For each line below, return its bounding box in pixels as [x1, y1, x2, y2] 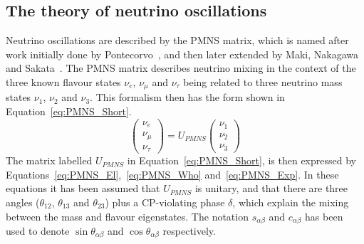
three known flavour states [6, 74, 121, 89]
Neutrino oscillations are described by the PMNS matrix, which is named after [6, 33, 349, 48]
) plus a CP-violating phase [105, 194, 225, 209]
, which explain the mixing [232, 194, 349, 209]
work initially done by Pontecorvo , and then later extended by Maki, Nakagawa [6, 46, 359, 61]
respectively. [162, 223, 216, 238]
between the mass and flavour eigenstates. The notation [6, 208, 249, 223]
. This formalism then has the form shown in [90, 90, 285, 105]
